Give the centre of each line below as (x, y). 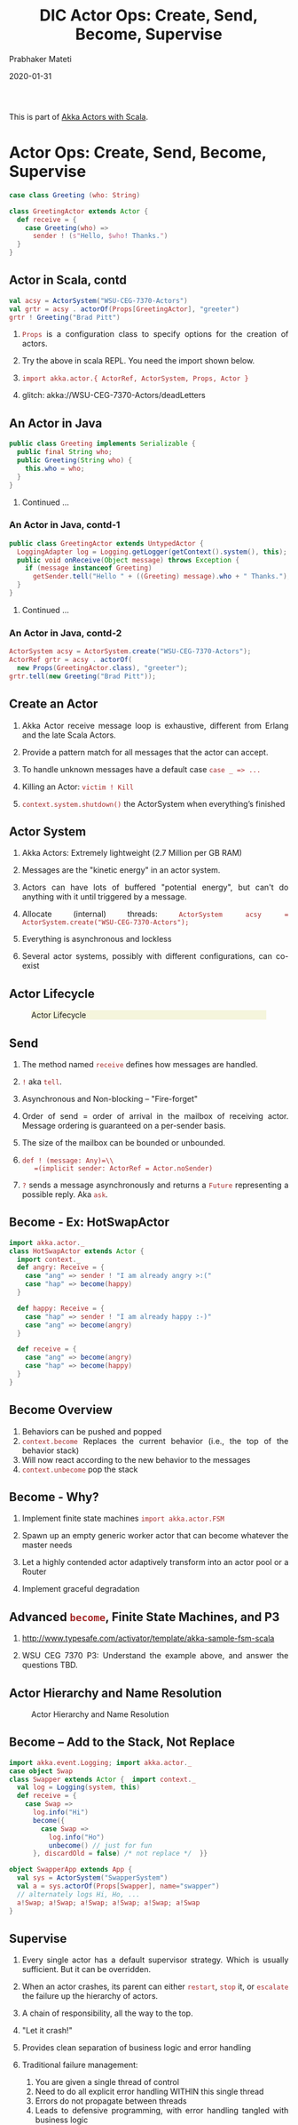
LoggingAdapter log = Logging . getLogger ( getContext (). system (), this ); (152, 552)
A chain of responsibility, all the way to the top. (107, 2013)
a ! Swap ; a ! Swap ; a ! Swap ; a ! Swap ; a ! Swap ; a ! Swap (109, 1903)
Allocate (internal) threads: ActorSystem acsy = (155, 914)
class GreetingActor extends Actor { (79, 211)
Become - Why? (54, 1497)
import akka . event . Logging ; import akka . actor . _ (101, 1762)
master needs (47, 1545)
